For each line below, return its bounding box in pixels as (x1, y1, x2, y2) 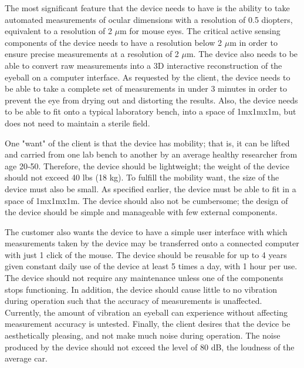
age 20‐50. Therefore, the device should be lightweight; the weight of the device (5, 159, 290, 172)
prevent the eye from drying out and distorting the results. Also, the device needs (5, 93, 298, 106)
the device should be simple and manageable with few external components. (5, 206, 278, 218)
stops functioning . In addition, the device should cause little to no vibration (5, 283, 277, 295)
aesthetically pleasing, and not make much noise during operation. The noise (5, 329, 281, 342)
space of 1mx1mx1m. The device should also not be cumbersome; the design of (5, 194, 288, 206)
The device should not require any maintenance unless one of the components (5, 272, 283, 284)
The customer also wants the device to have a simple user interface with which (5, 225, 288, 237)
